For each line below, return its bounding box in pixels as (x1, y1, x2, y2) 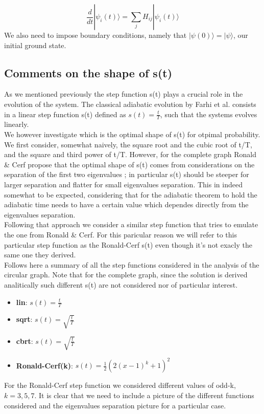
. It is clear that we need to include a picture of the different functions (34, 389, 254, 400)
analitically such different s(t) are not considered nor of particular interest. (4, 279, 238, 290)
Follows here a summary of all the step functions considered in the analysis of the (4, 259, 259, 270)
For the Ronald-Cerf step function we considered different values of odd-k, (4, 380, 236, 390)
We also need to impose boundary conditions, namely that (4, 30, 187, 40)
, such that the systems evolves (160, 108, 257, 119)
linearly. (4, 119, 29, 129)
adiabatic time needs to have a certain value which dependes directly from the (4, 199, 249, 210)
